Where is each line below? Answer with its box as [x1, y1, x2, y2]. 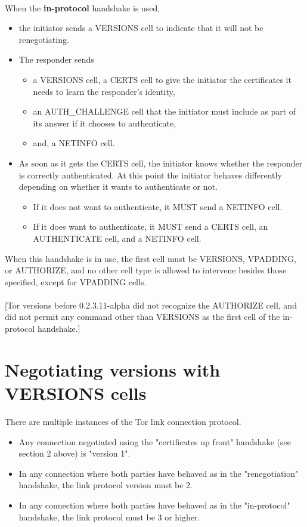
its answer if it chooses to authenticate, [33, 116, 176, 129]
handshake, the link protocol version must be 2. [18, 479, 193, 491]
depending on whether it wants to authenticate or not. [18, 180, 218, 193]
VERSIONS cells [5, 381, 147, 405]
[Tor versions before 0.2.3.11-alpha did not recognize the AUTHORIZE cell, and [5, 298, 297, 311]
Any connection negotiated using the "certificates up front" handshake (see [18, 435, 291, 448]
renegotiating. [18, 33, 69, 45]
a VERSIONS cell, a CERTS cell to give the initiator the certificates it [33, 73, 292, 85]
